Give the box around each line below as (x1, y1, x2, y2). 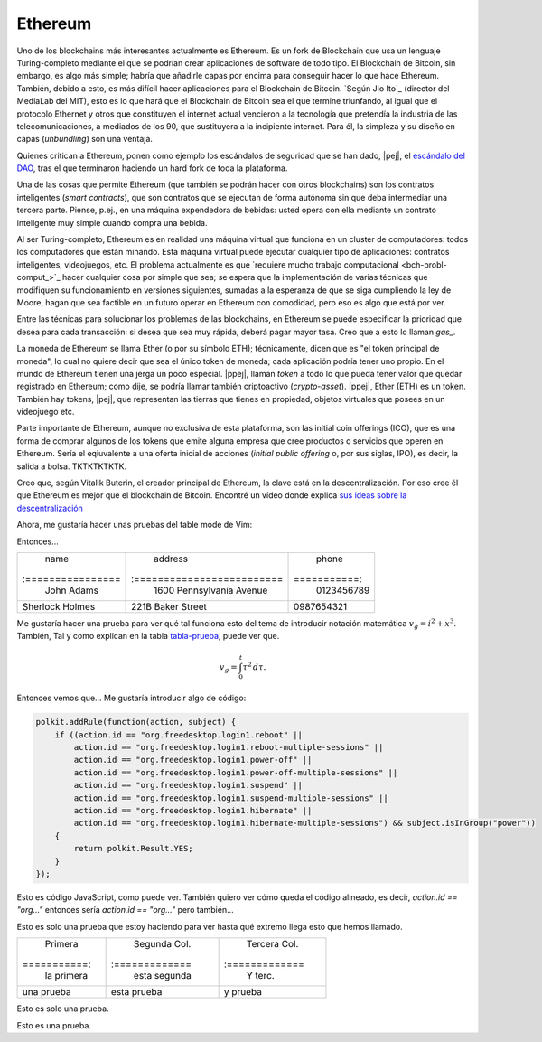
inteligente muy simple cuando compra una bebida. (16, 217, 208, 228)
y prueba (223, 986, 262, 999)
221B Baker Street (131, 601, 208, 613)
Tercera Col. (246, 938, 299, 951)
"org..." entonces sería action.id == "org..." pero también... (16, 905, 234, 915)
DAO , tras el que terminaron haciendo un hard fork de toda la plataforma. (16, 163, 288, 174)
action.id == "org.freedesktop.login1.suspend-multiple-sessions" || (73, 793, 388, 803)
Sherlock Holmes (22, 601, 96, 613)
